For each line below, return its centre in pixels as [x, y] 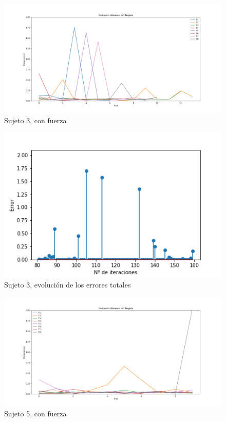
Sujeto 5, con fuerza [35, 413]
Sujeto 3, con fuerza [35, 120]
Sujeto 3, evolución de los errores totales [68, 285]
